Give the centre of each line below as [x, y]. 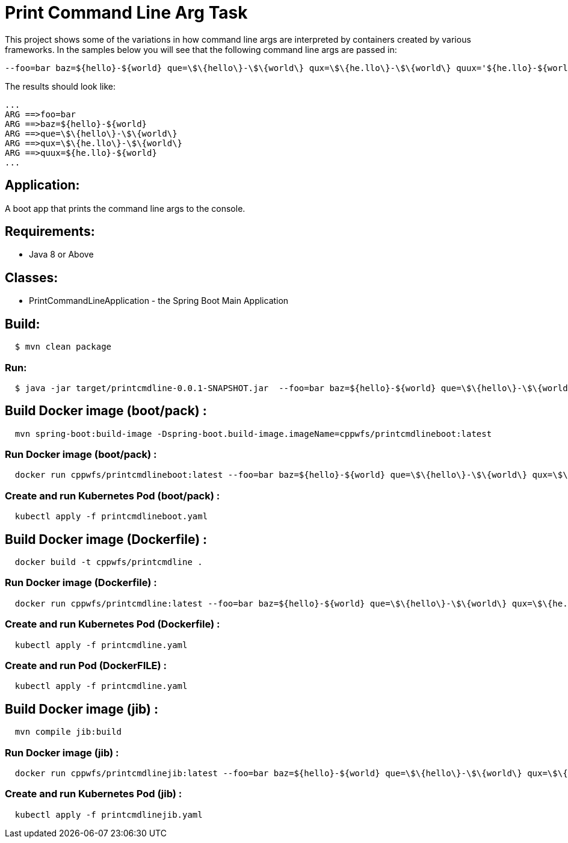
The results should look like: [60, 86]
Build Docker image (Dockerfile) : [106, 539]
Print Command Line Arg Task [126, 13]
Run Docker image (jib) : [62, 752]
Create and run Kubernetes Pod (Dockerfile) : [113, 624]
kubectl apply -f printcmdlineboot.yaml [111, 517]
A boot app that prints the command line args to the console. [125, 208]
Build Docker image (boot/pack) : [106, 411]
